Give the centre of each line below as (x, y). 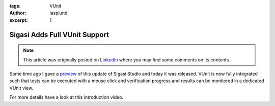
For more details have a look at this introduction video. (66, 97)
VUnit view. (21, 88)
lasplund (59, 13)
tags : (15, 6)
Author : (18, 13)
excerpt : (19, 20)
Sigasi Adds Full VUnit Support (59, 35)
